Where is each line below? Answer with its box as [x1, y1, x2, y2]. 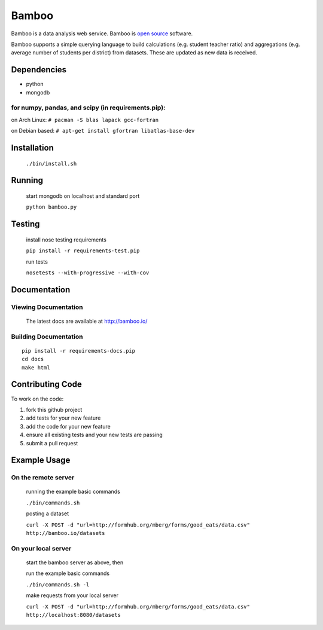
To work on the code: [11, 395, 64, 402]
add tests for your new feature [26, 414, 101, 421]
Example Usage [11, 455, 71, 466]
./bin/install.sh [26, 160, 77, 167]
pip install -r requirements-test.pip [26, 247, 140, 254]
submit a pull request [26, 439, 78, 446]
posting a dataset [26, 510, 69, 517]
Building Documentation [11, 332, 83, 341]
